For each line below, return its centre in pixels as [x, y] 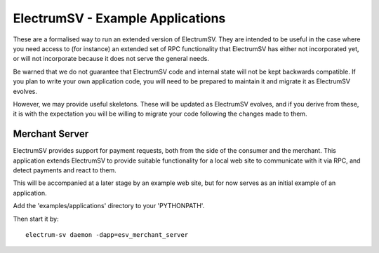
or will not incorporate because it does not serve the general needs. [111, 59]
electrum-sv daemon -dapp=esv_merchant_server [107, 234]
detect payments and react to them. [65, 170]
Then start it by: [36, 219]
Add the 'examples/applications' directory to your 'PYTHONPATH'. [109, 206]
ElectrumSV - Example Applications [119, 18]
